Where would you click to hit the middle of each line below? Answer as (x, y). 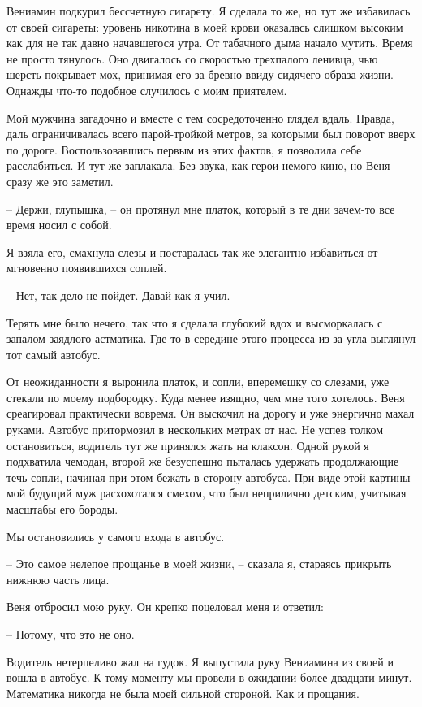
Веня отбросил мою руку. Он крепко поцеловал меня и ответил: (165, 607)
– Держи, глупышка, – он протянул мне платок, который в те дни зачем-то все (201, 208)
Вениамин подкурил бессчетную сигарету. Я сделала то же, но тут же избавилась (209, 11)
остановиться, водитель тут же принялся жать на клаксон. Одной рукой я (188, 445)
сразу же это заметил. (60, 181)
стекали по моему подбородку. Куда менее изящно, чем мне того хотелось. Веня (206, 397)
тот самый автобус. (54, 354)
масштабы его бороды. (62, 509)
